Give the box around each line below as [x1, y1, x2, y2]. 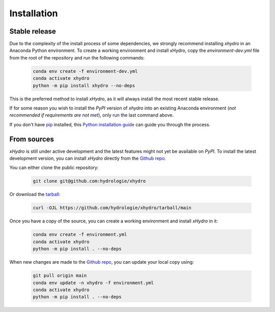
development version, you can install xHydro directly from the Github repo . [9, 155, 167, 161]
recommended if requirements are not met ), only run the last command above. [9, 112, 174, 118]
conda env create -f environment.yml [33, 232, 127, 238]
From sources [9, 135, 54, 144]
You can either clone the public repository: [9, 164, 99, 171]
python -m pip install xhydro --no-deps [33, 82, 135, 89]
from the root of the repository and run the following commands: [9, 54, 145, 61]
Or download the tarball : [9, 191, 61, 197]
